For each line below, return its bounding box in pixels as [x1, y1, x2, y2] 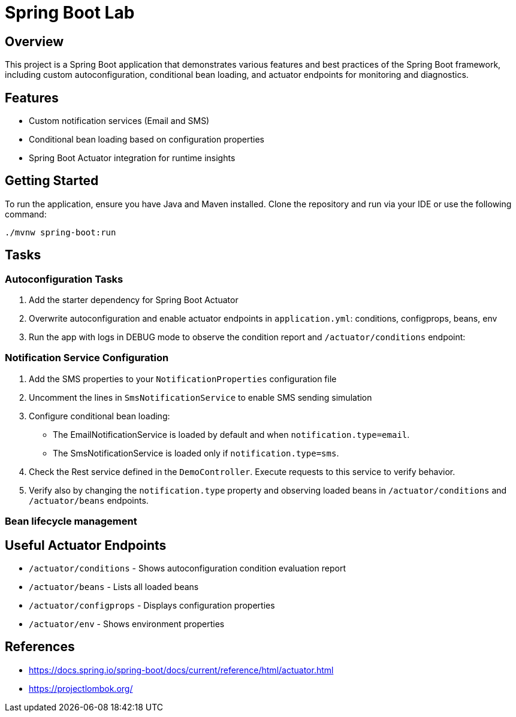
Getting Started [5, 173, 99, 189]
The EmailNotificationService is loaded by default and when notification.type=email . [53, 429, 410, 440]
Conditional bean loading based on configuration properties [29, 134, 264, 145]
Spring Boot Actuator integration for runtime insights [29, 153, 236, 164]
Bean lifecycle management [5, 515, 137, 528]
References [5, 639, 75, 655]
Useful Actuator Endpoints [5, 537, 167, 553]
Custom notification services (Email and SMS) [29, 116, 210, 126]
